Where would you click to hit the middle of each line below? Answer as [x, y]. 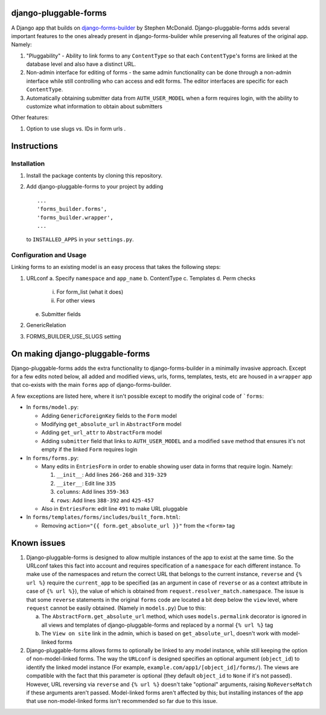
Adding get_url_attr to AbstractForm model [102, 433]
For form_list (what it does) [90, 292]
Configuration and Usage [49, 255]
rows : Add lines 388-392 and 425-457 [105, 500]
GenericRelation [46, 325]
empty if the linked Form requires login [89, 450]
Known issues [38, 543]
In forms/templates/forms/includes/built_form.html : [103, 517]
